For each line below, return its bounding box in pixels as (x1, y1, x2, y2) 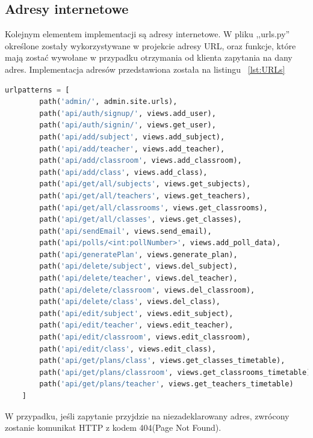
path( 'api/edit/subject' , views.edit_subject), (39, 309, 234, 318)
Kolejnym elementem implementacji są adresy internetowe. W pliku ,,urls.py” (5, 28, 290, 40)
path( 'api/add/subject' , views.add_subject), (39, 132, 225, 141)
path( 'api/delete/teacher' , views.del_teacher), (39, 274, 238, 283)
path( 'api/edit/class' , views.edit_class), (39, 344, 216, 353)
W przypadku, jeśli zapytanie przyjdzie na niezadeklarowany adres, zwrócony (5, 409, 290, 422)
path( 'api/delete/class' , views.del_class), (39, 297, 220, 306)
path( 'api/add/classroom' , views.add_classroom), (39, 156, 242, 165)
